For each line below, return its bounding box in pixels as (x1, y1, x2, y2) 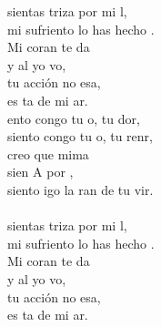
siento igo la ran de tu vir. (7, 179, 154, 199)
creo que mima (7, 144, 89, 163)
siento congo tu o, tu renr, (7, 127, 153, 146)
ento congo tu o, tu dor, (7, 108, 140, 128)
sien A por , (7, 162, 74, 181)
